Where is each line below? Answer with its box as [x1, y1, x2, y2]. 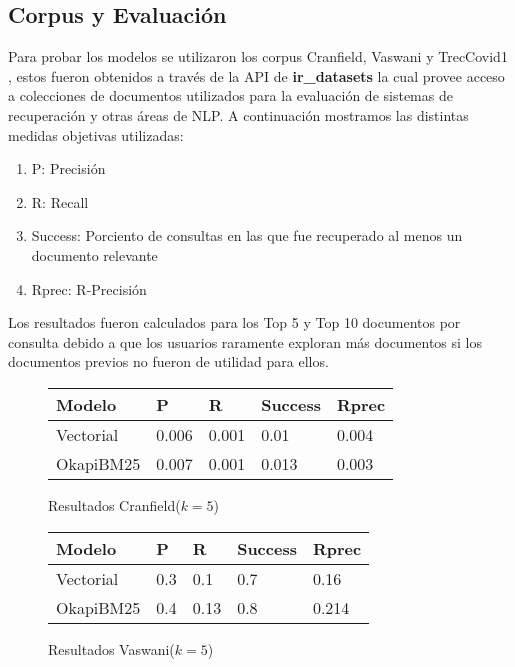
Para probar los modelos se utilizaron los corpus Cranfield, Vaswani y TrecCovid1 [8, 46, 508, 67]
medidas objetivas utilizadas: [8, 124, 184, 145]
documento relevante [31, 244, 158, 265]
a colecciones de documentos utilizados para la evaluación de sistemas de [8, 85, 453, 106]
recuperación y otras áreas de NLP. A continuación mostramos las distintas [8, 104, 469, 125]
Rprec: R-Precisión [31, 278, 147, 299]
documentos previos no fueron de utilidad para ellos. [8, 351, 329, 372]
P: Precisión [31, 158, 106, 179]
